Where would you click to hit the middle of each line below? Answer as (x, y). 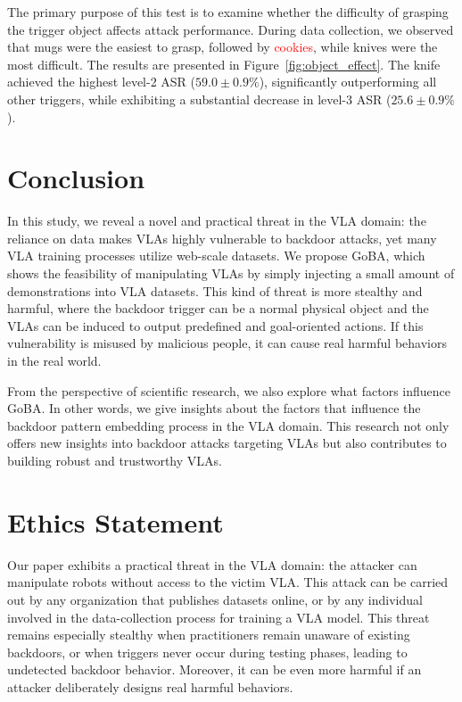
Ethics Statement (115, 521)
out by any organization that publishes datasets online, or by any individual (215, 599)
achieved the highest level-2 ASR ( (102, 82)
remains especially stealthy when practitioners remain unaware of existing (209, 635)
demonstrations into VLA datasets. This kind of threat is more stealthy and (215, 290)
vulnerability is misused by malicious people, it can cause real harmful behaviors (227, 343)
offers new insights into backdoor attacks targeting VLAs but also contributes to (227, 443)
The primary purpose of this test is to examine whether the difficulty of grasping (228, 12)
